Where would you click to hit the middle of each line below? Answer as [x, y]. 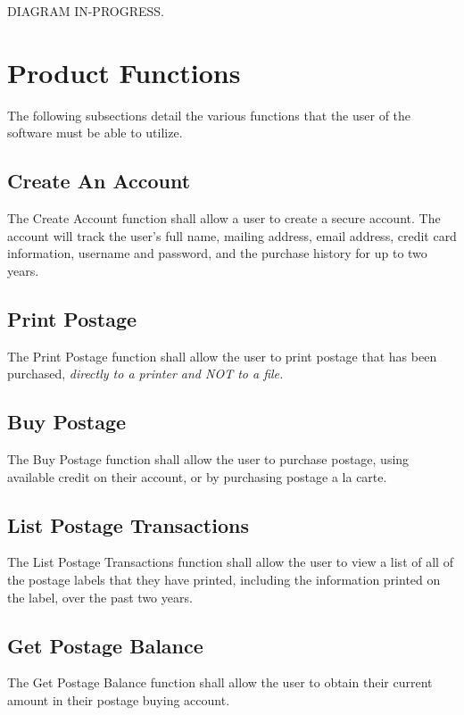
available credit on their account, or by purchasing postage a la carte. [197, 476]
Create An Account [99, 181]
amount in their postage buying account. [119, 700]
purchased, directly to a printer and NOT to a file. [145, 374]
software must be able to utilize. [95, 133]
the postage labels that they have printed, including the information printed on [224, 580]
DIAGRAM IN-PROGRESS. [86, 11]
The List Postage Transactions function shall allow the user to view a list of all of [230, 562]
